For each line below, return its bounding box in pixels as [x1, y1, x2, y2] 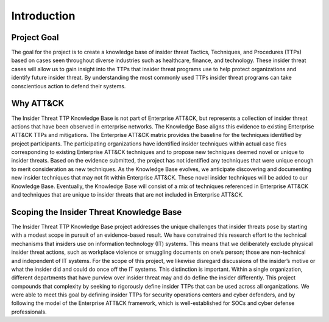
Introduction [11, 9, 76, 23]
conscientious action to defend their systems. [11, 82, 126, 89]
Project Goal [11, 32, 59, 43]
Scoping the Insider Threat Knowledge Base [11, 207, 182, 217]
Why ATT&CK [11, 98, 65, 109]
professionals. [11, 308, 47, 315]
